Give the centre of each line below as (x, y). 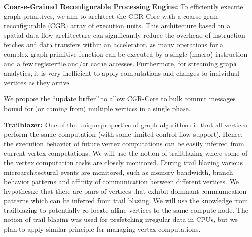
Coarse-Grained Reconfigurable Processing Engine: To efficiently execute (124, 6)
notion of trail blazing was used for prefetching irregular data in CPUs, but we (121, 219)
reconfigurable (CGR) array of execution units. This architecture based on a (117, 25)
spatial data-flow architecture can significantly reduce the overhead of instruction (125, 35)
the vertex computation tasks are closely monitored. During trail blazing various (123, 162)
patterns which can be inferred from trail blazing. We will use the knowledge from (126, 200)
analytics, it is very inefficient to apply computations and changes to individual (122, 73)
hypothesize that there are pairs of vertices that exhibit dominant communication (125, 191)
